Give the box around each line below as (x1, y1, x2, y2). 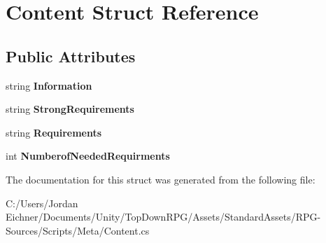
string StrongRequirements (6, 102, 134, 116)
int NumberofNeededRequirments (6, 148, 170, 163)
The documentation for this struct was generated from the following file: (6, 172, 316, 186)
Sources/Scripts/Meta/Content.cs (6, 223, 150, 237)
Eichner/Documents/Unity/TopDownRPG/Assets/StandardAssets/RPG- (6, 209, 321, 224)
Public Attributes (6, 45, 136, 67)
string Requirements (6, 125, 102, 139)
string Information (6, 78, 92, 92)
